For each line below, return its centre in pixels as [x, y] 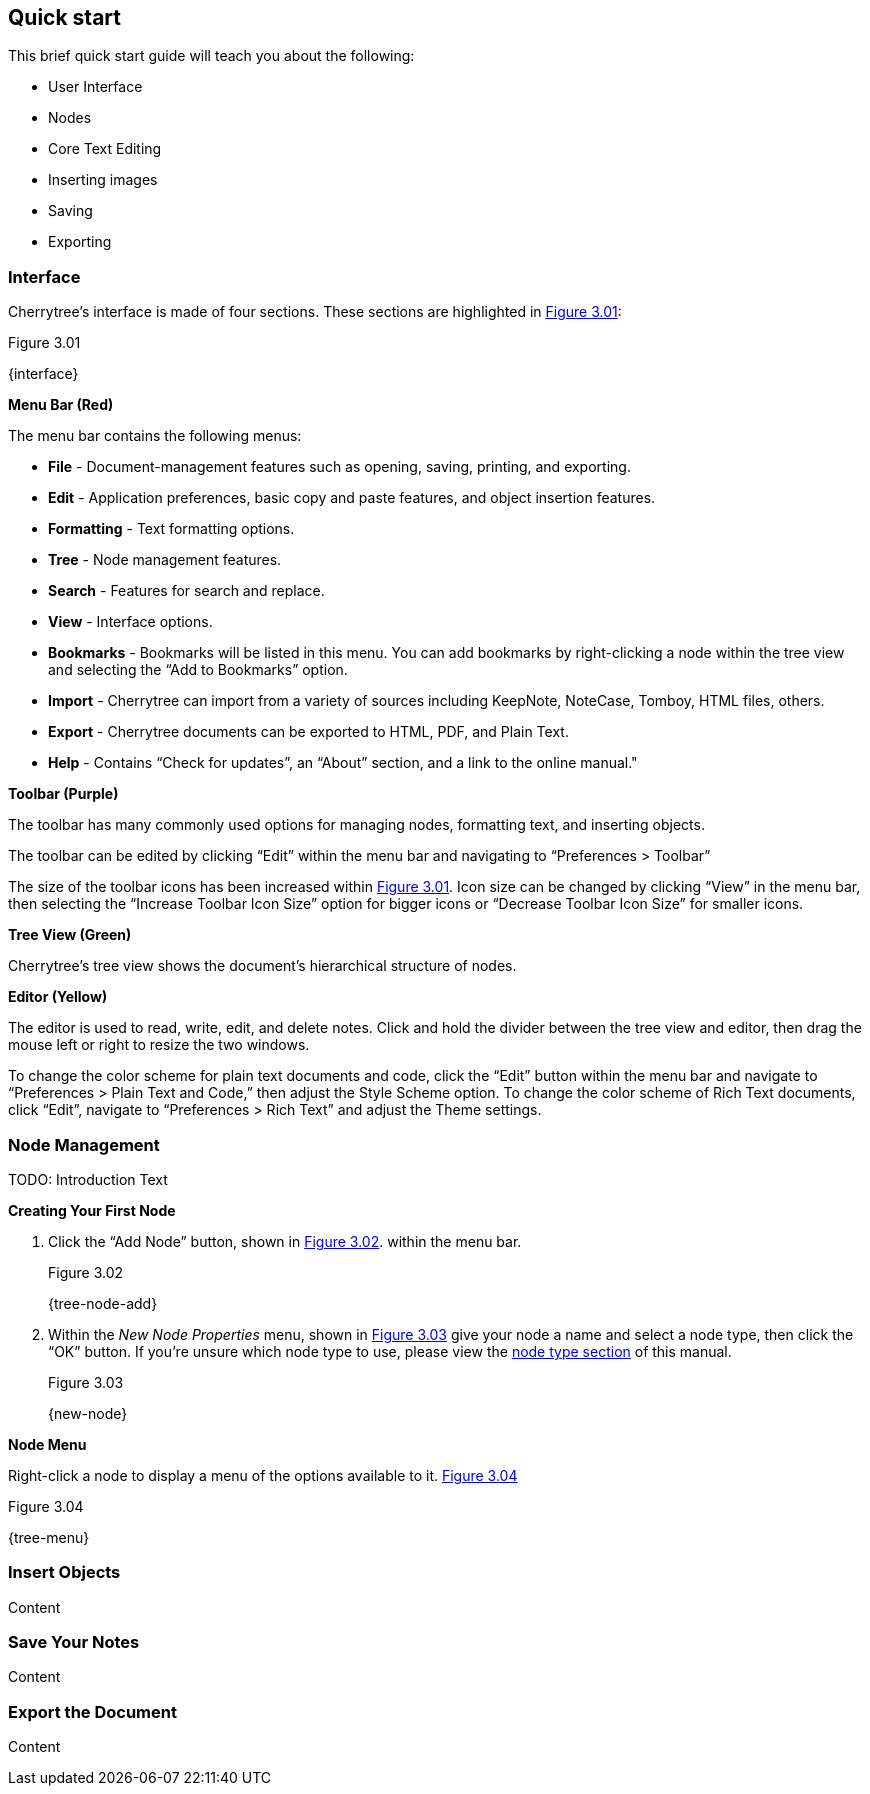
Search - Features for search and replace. [186, 591]
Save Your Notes [74, 1642]
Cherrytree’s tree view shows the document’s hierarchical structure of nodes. [262, 966]
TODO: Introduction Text [88, 1179]
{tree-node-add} [103, 1303]
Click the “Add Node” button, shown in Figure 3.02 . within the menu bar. [285, 1241]
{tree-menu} [49, 1537]
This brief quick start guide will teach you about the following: [211, 56]
